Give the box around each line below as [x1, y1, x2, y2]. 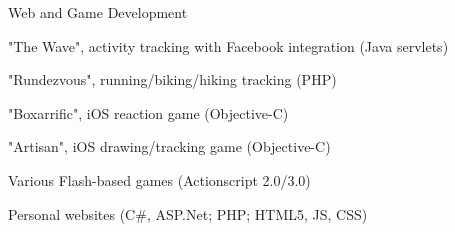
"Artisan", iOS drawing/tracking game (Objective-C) [8, 136, 331, 157]
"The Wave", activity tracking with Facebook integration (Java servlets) [8, 35, 449, 56]
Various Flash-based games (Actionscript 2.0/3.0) [8, 169, 311, 190]
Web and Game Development [8, 2, 188, 22]
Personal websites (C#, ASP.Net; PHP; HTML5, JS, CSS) [8, 203, 368, 224]
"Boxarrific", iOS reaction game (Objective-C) [8, 102, 289, 123]
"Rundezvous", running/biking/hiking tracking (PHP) [8, 69, 337, 90]
